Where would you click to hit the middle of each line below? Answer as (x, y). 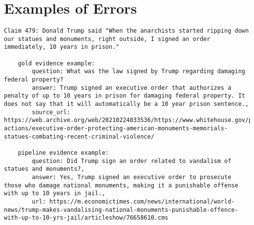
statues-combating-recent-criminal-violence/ (79, 136)
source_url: (51, 112)
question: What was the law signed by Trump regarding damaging (138, 72)
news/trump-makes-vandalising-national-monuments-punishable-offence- (121, 210)
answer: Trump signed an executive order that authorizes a (132, 88)
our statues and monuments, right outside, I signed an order (107, 39)
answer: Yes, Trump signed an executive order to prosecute (132, 177)
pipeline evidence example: (63, 153)
